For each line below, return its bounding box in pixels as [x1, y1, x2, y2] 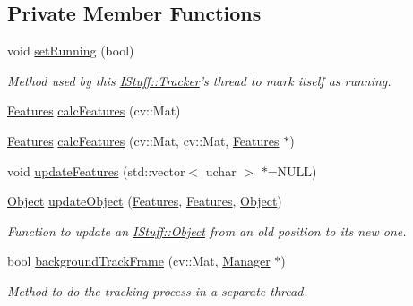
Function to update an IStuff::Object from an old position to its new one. [7, 221, 407, 240]
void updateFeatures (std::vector [7, 161, 185, 180]
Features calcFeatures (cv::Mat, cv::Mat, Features [7, 131, 280, 149]
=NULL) [267, 161, 317, 180]
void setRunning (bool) [7, 41, 134, 60]
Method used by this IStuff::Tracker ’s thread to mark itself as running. [7, 71, 391, 89]
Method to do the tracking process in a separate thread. [7, 281, 307, 300]
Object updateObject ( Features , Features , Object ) [7, 191, 282, 210]
